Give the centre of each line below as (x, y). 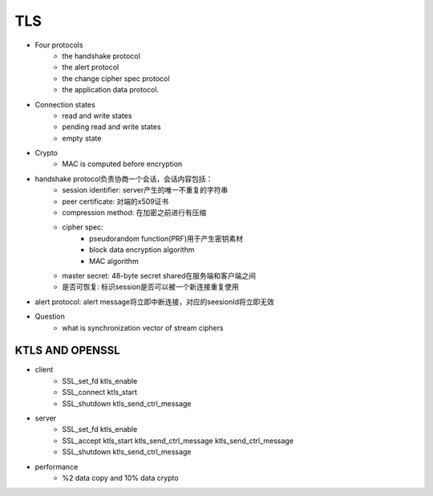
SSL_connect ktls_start (100, 392)
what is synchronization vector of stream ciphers (143, 327)
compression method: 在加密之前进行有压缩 (134, 213)
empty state (82, 138)
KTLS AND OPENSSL (67, 350)
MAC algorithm (114, 261)
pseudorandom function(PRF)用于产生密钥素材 (166, 238)
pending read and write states (111, 127)
